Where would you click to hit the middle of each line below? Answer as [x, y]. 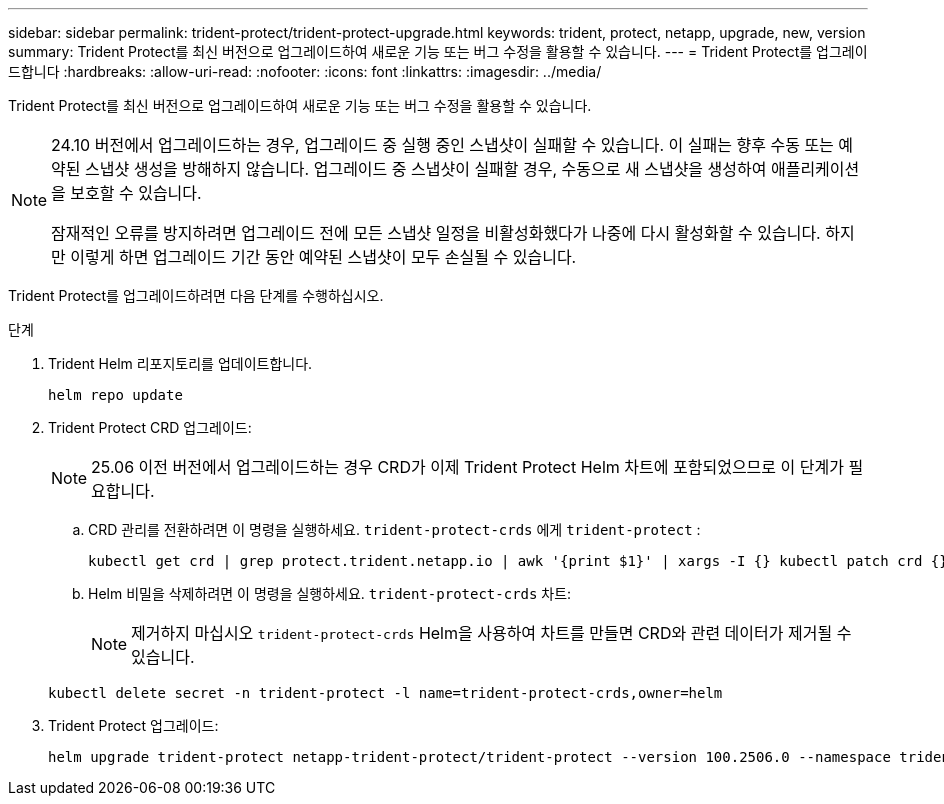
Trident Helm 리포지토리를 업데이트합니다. [180, 363]
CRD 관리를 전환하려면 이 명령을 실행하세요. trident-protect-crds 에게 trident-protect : [394, 529]
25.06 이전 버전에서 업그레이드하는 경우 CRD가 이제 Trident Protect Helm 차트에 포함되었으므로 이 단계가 [467, 467]
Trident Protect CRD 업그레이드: [150, 427]
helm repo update [115, 395]
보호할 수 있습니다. [136, 193]
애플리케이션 [815, 169]
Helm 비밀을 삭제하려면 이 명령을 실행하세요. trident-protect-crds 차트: [330, 593]
